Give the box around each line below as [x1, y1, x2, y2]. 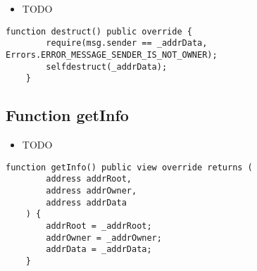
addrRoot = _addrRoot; [46, 220, 152, 231]
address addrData [46, 197, 127, 208]
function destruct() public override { [6, 26, 192, 37]
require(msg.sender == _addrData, [46, 38, 208, 49]
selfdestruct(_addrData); [46, 61, 168, 72]
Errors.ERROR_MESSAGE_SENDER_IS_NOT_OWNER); [6, 49, 218, 60]
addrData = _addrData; [46, 244, 152, 255]
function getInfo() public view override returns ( [6, 162, 253, 172]
